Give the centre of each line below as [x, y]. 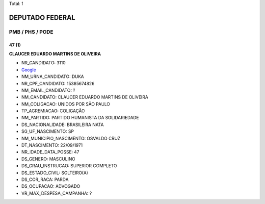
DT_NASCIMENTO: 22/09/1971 [52, 145]
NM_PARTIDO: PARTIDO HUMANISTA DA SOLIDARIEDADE [80, 118]
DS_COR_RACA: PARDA [45, 179]
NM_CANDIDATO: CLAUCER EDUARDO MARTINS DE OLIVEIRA [85, 97]
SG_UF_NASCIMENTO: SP [48, 131]
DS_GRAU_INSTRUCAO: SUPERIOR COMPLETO [69, 166]
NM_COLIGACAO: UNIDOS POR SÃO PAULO [66, 104]
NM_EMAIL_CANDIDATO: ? [48, 90]
